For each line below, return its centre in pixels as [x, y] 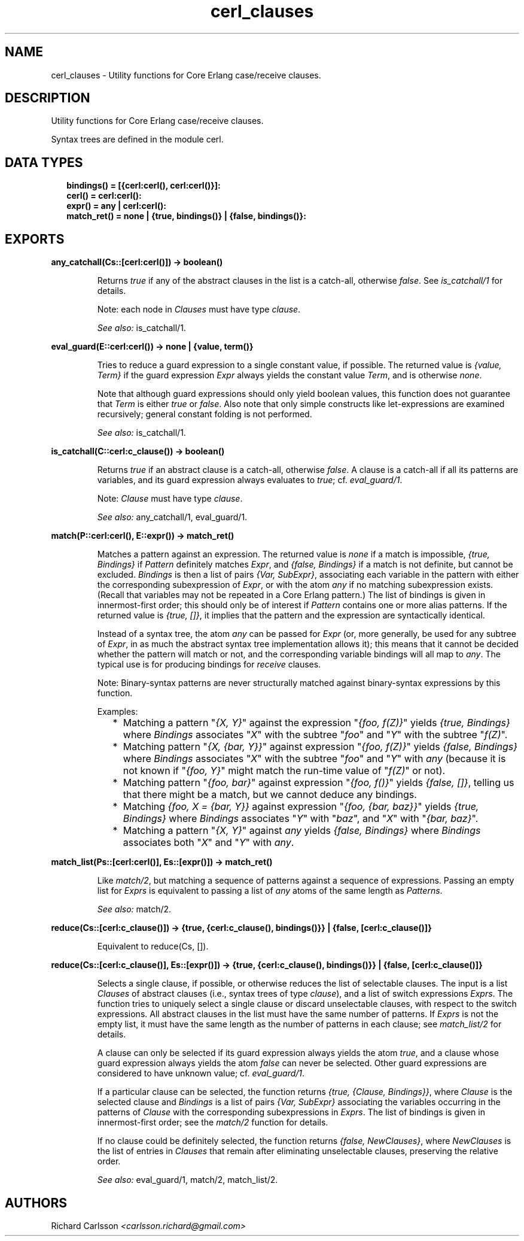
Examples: [118, 712]
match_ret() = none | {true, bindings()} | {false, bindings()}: [186, 216]
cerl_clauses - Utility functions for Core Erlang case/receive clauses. [186, 75]
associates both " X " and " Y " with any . [208, 843]
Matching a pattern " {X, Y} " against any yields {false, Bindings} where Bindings [302, 831]
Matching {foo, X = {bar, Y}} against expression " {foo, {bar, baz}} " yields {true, [301, 807]
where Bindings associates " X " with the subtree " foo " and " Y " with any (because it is [314, 759]
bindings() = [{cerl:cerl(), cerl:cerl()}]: [144, 186]
